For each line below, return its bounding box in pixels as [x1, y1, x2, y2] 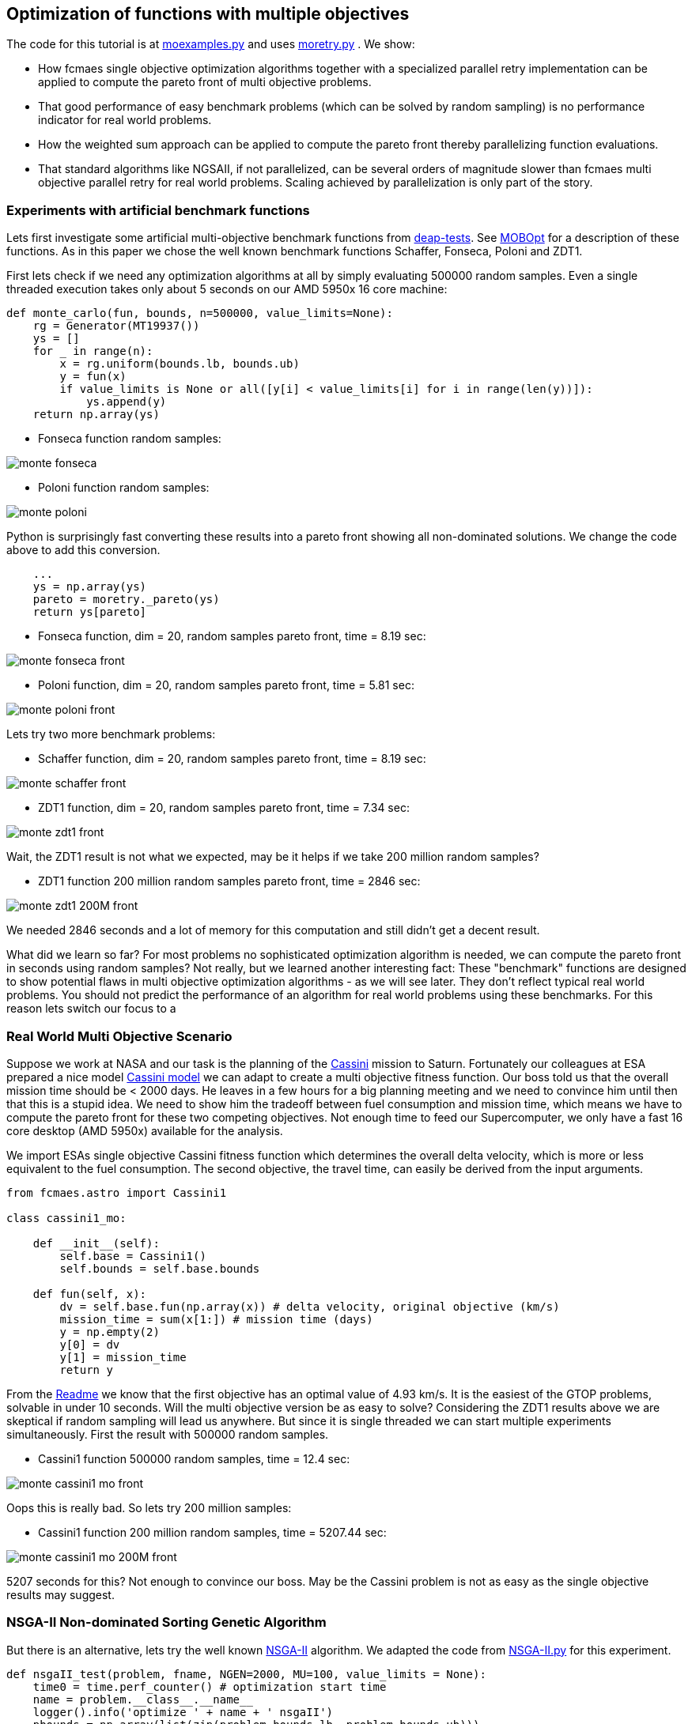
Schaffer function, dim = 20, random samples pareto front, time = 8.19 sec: [38, 752, 426, 766]
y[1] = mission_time [59, 1350, 187, 1364]
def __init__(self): [32, 1236, 160, 1250]
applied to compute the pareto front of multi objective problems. [38, 75, 372, 89]
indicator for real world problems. [38, 113, 212, 127]
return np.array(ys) [32, 408, 160, 421]
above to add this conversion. [6, 543, 161, 557]
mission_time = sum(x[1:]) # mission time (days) [59, 1312, 373, 1326]
